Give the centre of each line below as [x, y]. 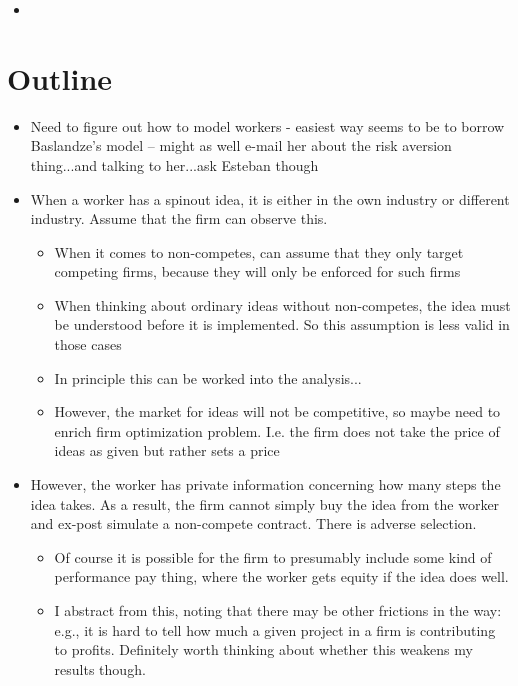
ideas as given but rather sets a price [167, 450]
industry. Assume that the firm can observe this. [179, 218]
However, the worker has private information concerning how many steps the [265, 484]
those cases [88, 344]
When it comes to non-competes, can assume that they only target [259, 251]
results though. [100, 668]
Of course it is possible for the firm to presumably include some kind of [273, 556]
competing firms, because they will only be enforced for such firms [257, 271]
